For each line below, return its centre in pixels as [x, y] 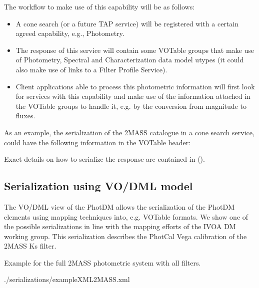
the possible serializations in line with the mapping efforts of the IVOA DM [120, 226]
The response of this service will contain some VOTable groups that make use [135, 50]
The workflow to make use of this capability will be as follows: [99, 6]
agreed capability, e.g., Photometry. [70, 33]
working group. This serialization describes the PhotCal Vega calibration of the [125, 236]
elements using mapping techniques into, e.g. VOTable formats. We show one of [126, 216]
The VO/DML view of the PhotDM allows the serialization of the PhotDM [119, 206]
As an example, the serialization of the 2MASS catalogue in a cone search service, [129, 132]
